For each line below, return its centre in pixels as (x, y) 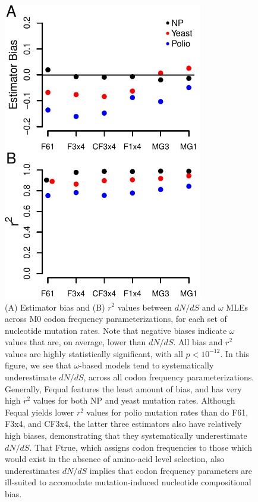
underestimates (32, 470)
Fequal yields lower (40, 412)
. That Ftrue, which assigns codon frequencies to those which (141, 447)
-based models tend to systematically (147, 365)
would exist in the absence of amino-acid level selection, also (115, 459)
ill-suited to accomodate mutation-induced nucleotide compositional (128, 482)
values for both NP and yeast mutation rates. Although (134, 400)
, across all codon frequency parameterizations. (169, 377)
